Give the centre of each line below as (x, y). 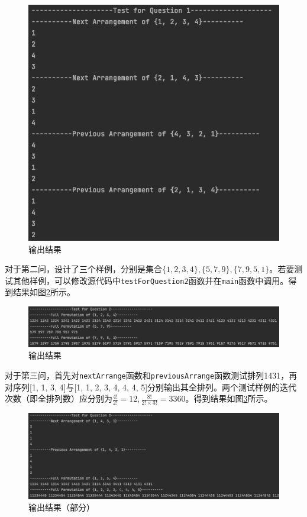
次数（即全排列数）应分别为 (59, 398)
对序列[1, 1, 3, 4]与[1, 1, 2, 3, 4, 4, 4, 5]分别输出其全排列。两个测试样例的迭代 (151, 387)
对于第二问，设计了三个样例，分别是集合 (83, 269)
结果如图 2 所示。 (44, 292)
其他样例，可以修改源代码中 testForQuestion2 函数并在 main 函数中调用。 (151, 280)
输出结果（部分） (62, 507)
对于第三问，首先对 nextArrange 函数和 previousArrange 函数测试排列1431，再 (151, 375)
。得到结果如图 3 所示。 (229, 398)
